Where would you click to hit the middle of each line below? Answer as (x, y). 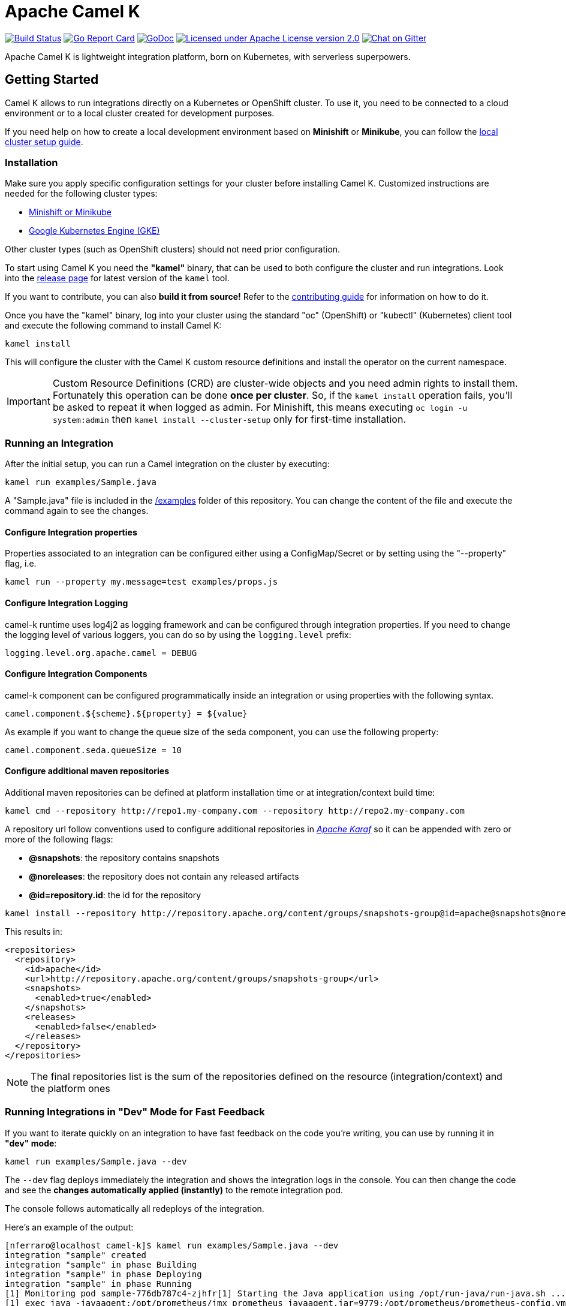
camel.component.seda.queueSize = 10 (94, 750)
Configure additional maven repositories (87, 771)
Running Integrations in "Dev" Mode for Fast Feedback (135, 1112)
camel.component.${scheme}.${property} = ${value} (126, 713)
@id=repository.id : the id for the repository (115, 895)
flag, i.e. (21, 564)
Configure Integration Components (76, 674)
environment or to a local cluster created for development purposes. (140, 113)
